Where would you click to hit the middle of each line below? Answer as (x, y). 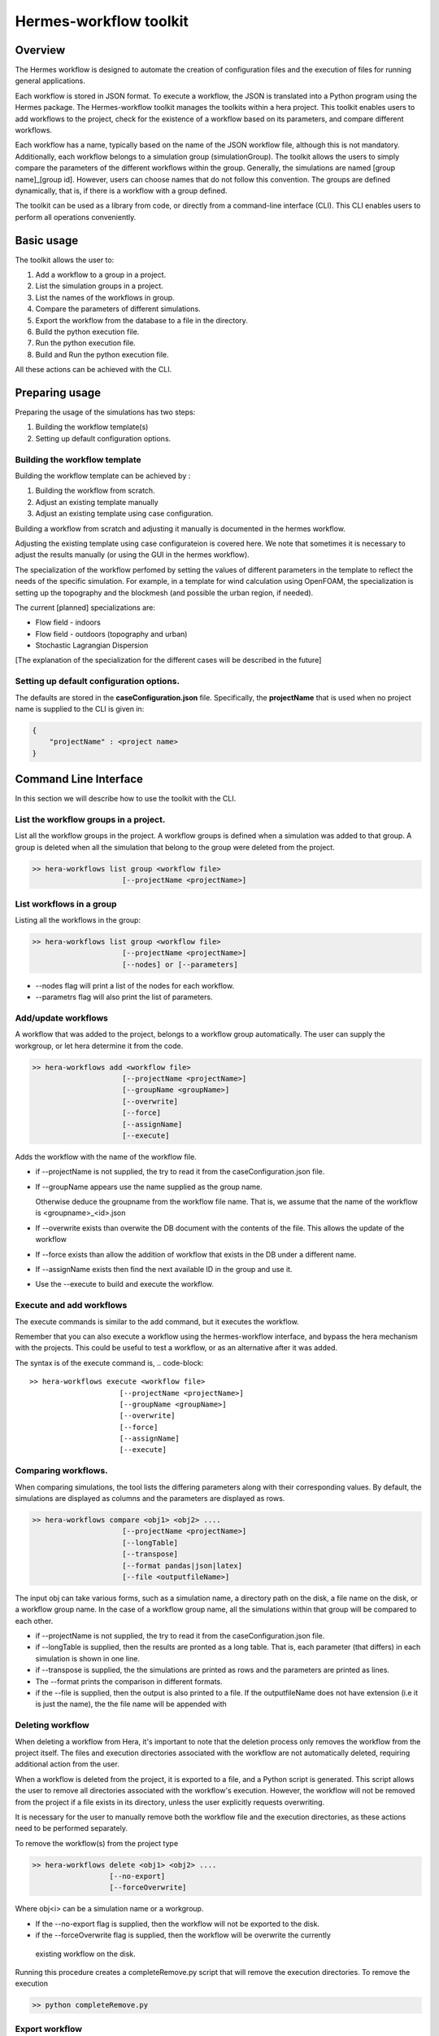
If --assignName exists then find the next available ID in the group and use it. (164, 1270)
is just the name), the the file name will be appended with (131, 1704)
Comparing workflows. (62, 1471)
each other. (34, 1621)
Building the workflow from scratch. (95, 491)
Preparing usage (58, 392)
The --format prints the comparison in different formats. (129, 1681)
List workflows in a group (66, 904)
